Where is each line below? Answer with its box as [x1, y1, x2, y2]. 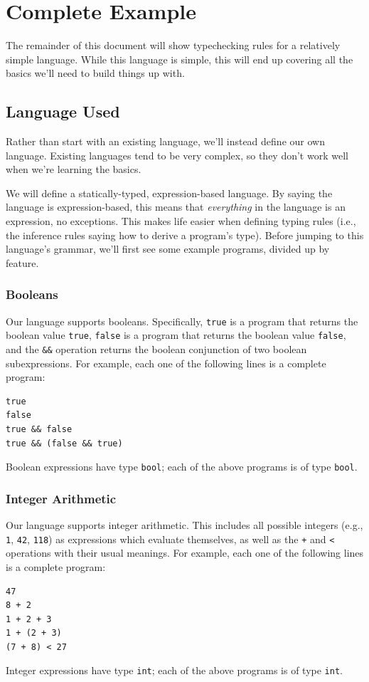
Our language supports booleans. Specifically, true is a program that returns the [6, 313, 358, 328]
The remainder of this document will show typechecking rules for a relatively [6, 38, 341, 53]
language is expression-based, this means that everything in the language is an [6, 199, 346, 214]
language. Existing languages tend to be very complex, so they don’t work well [6, 147, 348, 162]
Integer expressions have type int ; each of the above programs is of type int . [6, 663, 343, 678]
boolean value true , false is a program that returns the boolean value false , [6, 327, 346, 342]
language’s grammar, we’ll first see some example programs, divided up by [6, 241, 330, 256]
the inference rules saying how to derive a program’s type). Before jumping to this [6, 227, 364, 242]
